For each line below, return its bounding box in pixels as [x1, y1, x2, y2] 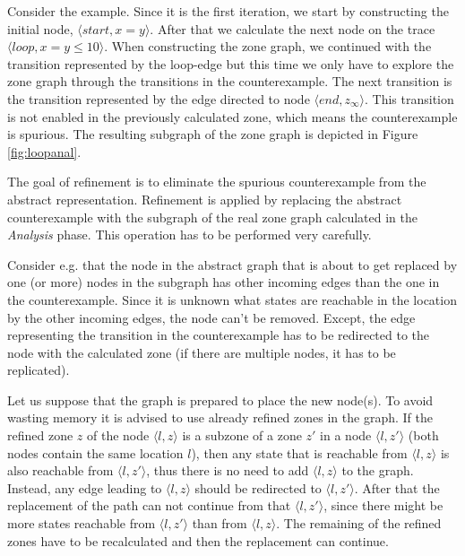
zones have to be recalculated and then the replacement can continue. [7, 531, 389, 550]
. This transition [364, 89, 454, 108]
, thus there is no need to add [146, 461, 309, 480]
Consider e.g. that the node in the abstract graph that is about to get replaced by [7, 255, 458, 274]
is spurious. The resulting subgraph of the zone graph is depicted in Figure [7, 125, 418, 143]
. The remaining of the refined [276, 514, 442, 533]
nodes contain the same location [7, 443, 184, 462]
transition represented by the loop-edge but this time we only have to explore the [7, 54, 454, 73]
